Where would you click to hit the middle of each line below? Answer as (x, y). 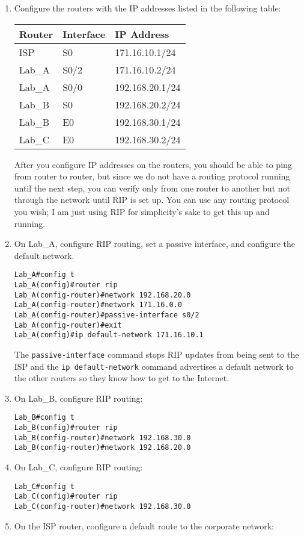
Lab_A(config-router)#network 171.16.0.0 (98, 305)
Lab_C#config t (44, 486)
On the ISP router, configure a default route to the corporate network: (144, 525)
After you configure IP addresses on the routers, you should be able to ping (153, 164)
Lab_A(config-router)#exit (68, 325)
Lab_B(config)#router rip (66, 428)
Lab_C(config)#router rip (66, 497)
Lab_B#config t (44, 418)
